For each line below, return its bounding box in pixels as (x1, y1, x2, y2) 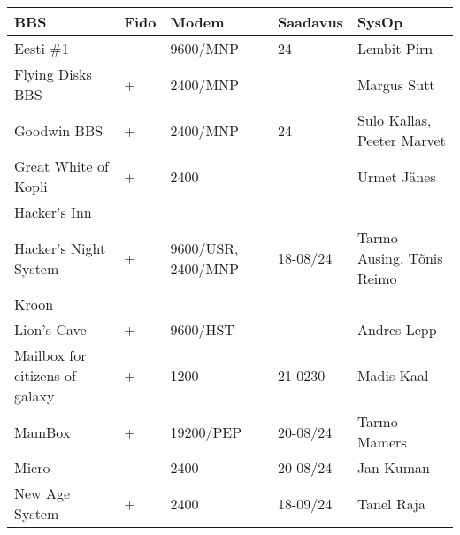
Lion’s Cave (14, 319, 87, 340)
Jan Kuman (356, 457, 430, 478)
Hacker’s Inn (14, 202, 92, 222)
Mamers (356, 432, 407, 452)
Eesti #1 (14, 38, 69, 58)
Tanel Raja (356, 493, 425, 514)
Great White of (14, 156, 109, 176)
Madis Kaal (356, 365, 429, 386)
